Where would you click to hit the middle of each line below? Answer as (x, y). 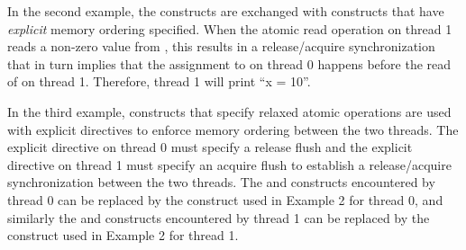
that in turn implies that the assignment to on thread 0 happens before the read (229, 63)
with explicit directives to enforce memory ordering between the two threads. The (233, 129)
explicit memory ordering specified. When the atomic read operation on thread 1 (230, 28)
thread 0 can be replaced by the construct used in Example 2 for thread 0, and (225, 199)
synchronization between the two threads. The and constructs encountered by (221, 182)
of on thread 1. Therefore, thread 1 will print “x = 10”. (159, 81)
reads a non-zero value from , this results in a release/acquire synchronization (221, 46)
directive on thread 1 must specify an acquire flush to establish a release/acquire (229, 164)
